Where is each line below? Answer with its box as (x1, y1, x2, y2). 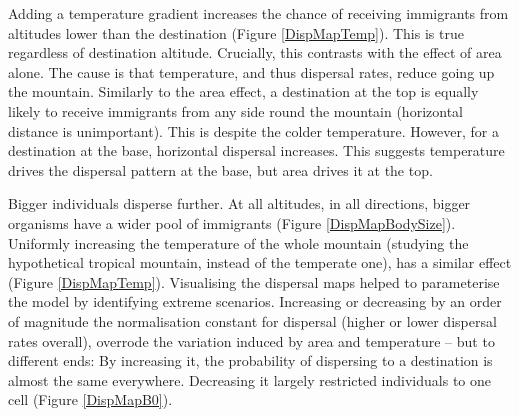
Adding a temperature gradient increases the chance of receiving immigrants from (8, 3, 509, 23)
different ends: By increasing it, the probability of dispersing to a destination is (8, 350, 493, 371)
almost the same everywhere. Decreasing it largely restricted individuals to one (8, 369, 491, 390)
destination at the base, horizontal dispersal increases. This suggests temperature (8, 140, 505, 161)
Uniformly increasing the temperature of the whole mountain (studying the (8, 232, 469, 253)
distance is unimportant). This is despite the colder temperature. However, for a (8, 120, 499, 141)
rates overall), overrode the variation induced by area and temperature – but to (8, 330, 495, 351)
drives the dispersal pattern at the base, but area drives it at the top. (8, 159, 433, 180)
